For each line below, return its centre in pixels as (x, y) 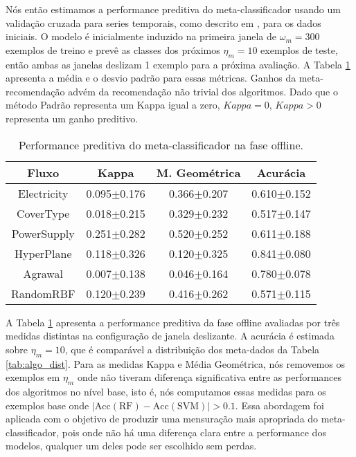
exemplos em (33, 377)
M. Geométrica (198, 172)
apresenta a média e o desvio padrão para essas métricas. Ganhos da (151, 78)
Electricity (43, 193)
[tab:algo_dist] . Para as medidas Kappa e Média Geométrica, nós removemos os (176, 363)
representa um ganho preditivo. (72, 118)
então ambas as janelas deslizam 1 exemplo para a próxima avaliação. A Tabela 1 (178, 64)
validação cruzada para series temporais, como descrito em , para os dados (163, 22)
